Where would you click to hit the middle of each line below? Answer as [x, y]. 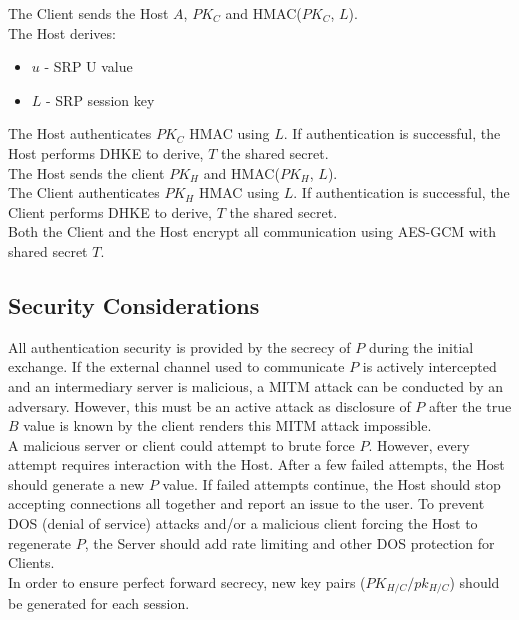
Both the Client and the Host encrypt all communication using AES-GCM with [252, 231]
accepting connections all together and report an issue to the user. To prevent [246, 503]
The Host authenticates [80, 133]
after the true [470, 405]
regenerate [40, 542]
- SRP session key [100, 99]
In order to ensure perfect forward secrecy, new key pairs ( [187, 581]
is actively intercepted [429, 366]
